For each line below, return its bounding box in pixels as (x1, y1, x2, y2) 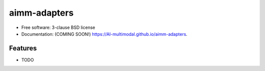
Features (9, 44, 37, 52)
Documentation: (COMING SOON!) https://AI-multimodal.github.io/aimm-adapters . (21, 31, 187, 37)
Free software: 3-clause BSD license (21, 24, 95, 30)
